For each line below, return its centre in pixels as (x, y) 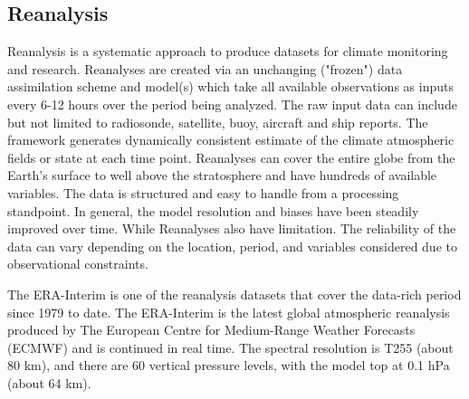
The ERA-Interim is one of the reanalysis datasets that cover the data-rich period (234, 294)
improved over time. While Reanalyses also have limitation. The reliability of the (232, 228)
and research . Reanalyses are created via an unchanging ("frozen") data (205, 68)
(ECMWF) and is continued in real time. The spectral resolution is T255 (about (230, 347)
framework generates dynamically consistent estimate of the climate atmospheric (231, 140)
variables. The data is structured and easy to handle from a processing (203, 192)
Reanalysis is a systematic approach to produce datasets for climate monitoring (228, 51)
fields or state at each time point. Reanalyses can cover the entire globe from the (231, 157)
